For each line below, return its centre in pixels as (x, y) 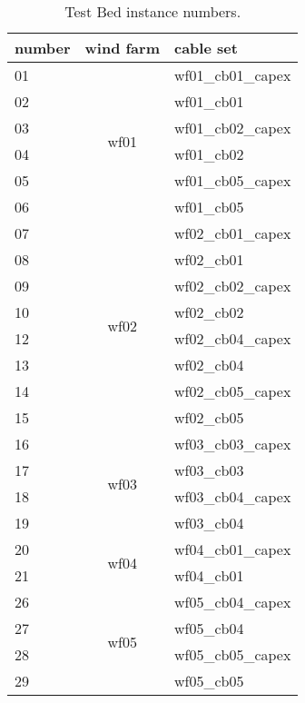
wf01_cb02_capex (232, 128)
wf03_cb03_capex (232, 444)
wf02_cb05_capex (232, 391)
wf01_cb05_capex (232, 180)
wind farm (122, 48)
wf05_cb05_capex (232, 654)
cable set (206, 48)
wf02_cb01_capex (232, 233)
